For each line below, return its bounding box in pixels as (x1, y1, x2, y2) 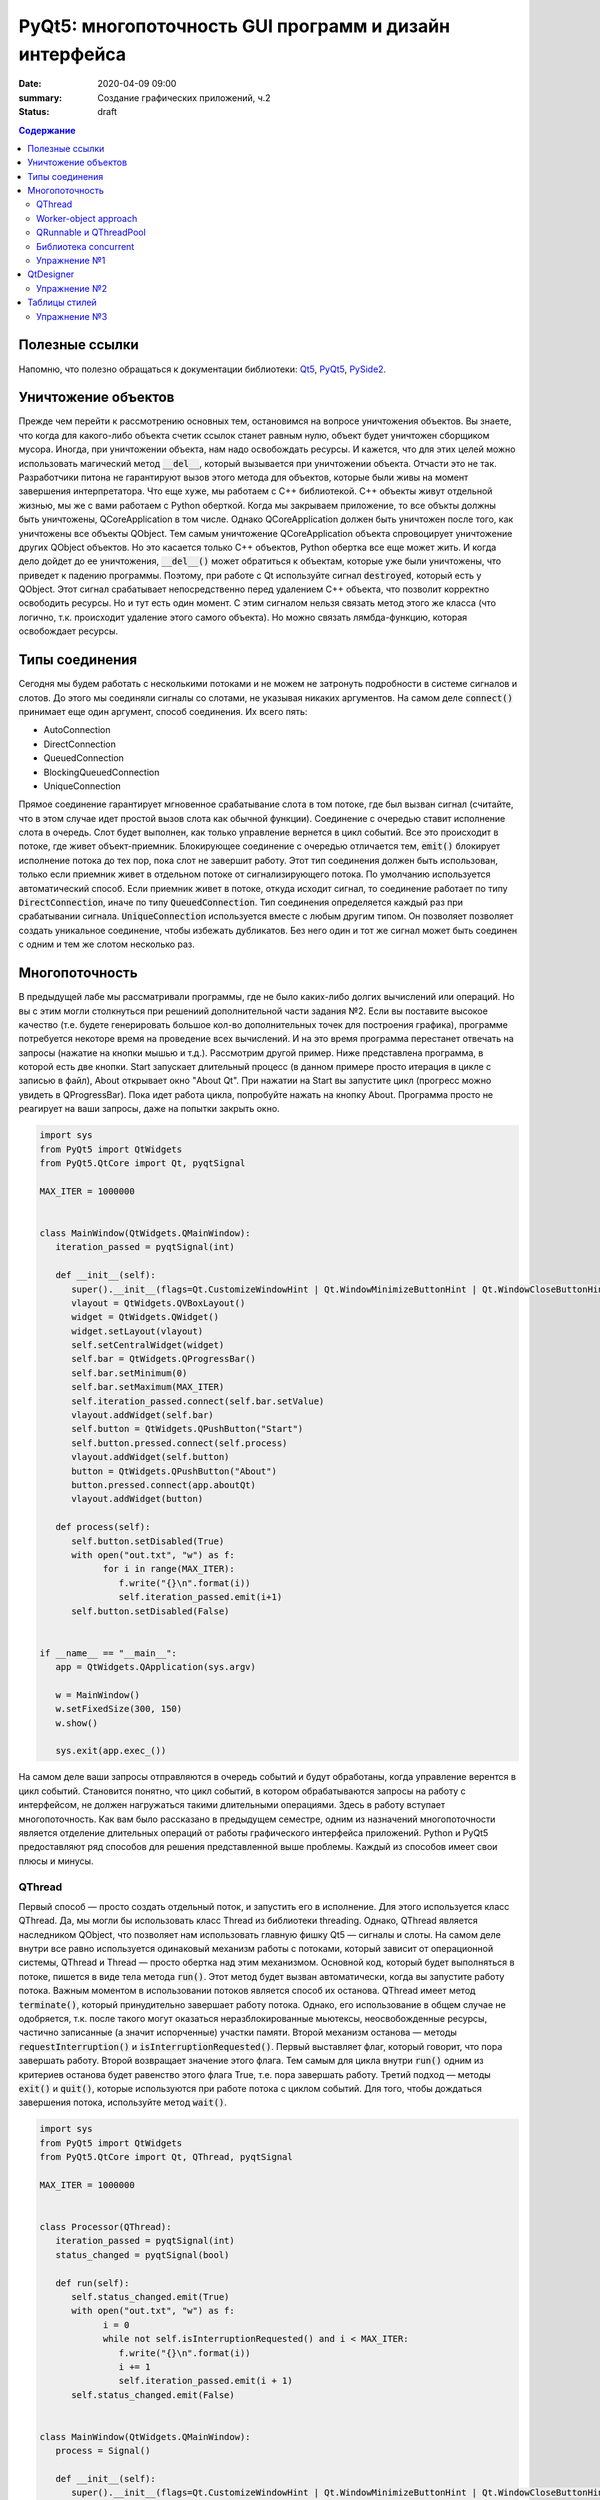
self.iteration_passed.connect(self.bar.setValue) (71, 1395, 325, 1407)
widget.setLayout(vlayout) (71, 1325, 204, 1337)
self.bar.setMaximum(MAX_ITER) (71, 1381, 225, 1393)
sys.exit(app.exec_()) (55, 1745, 167, 1757)
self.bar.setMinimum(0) (71, 1367, 188, 1379)
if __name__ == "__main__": (39, 1647, 177, 1659)
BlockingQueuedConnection (43, 766, 160, 778)
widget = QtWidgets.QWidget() (71, 1311, 220, 1323)
